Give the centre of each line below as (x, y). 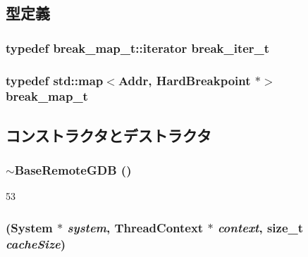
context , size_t (260, 227)
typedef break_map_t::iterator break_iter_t (138, 48)
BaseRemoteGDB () (73, 170)
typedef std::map (55, 80)
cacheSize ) (36, 243)
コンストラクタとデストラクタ (109, 135)
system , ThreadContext (135, 227)
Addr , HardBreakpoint (184, 80)
